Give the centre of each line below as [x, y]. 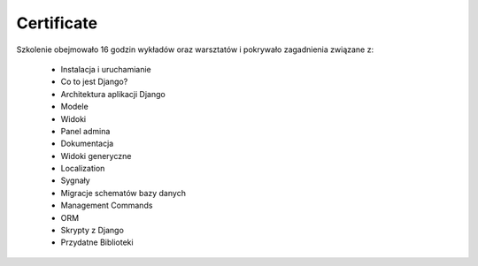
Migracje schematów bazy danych [123, 193]
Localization [83, 169]
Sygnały [75, 180]
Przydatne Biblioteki [97, 242]
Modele [74, 107]
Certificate [57, 23]
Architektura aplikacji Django [113, 94]
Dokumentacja [87, 144]
